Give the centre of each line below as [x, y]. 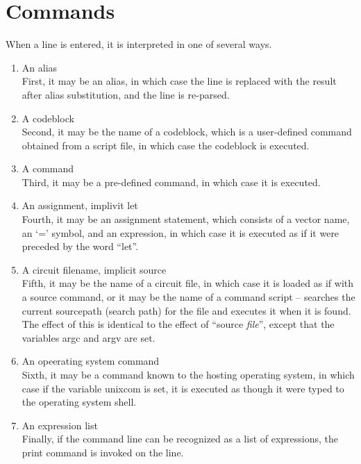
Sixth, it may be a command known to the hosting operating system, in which [188, 374]
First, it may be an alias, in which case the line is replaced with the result [179, 81]
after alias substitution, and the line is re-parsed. [126, 94]
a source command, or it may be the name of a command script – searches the [188, 297]
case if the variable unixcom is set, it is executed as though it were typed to [183, 388]
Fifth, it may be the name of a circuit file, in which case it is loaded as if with [188, 283]
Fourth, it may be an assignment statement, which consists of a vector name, [186, 219]
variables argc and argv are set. [89, 337]
